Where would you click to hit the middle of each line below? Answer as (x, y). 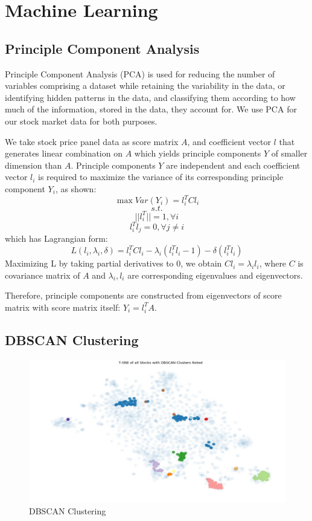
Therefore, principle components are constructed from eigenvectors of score (143, 295)
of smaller (289, 153)
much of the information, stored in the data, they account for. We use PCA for (151, 109)
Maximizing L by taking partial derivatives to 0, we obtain (113, 263)
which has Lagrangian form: (56, 238)
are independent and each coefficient (233, 165)
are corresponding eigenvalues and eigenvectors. (215, 275)
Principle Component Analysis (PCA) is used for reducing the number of (140, 73)
